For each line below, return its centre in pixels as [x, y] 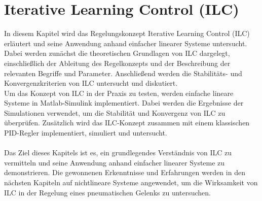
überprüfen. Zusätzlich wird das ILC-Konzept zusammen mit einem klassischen [127, 123]
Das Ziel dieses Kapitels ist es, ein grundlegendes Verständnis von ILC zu [118, 153]
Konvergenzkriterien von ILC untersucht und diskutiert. [91, 83]
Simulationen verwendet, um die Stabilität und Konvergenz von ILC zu [115, 112]
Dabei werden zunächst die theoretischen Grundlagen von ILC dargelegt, [117, 53]
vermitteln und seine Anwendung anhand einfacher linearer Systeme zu [115, 162]
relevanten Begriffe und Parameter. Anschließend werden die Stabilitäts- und [123, 73]
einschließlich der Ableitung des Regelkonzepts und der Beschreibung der [117, 63]
